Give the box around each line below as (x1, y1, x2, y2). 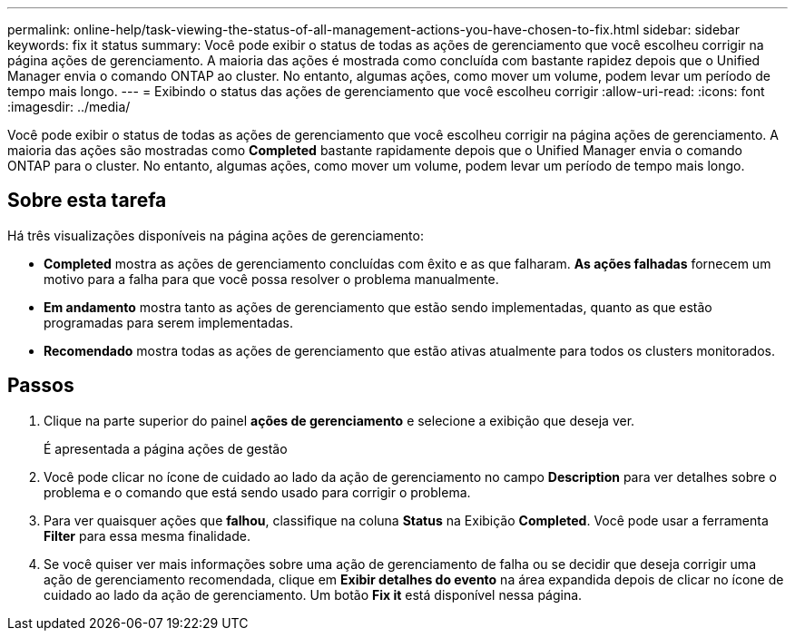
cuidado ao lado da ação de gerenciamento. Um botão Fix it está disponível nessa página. (44, 586, 583, 603)
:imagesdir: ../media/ (7, 99, 131, 114)
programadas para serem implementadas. (44, 314, 294, 330)
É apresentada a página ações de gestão (44, 440, 288, 456)
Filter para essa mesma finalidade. (44, 527, 250, 544)
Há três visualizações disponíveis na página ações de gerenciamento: (7, 227, 424, 243)
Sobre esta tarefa (7, 189, 167, 212)
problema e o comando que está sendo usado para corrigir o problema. (44, 484, 471, 500)
